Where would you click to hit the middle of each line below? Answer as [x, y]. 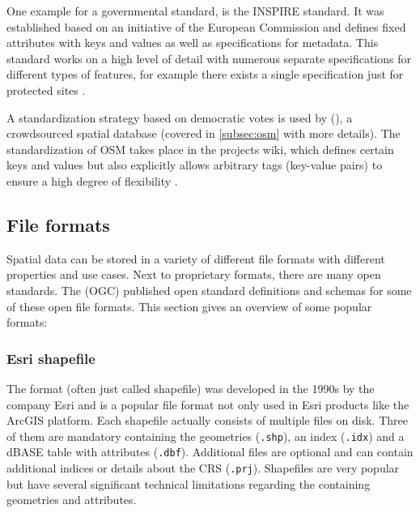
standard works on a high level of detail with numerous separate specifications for [209, 58]
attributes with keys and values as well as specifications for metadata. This [193, 43]
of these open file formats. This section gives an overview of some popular [189, 306]
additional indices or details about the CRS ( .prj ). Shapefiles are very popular [203, 468]
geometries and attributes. [72, 500]
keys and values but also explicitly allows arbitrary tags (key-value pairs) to [195, 165]
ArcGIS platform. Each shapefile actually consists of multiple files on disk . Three [207, 420]
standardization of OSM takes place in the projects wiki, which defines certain [200, 149]
